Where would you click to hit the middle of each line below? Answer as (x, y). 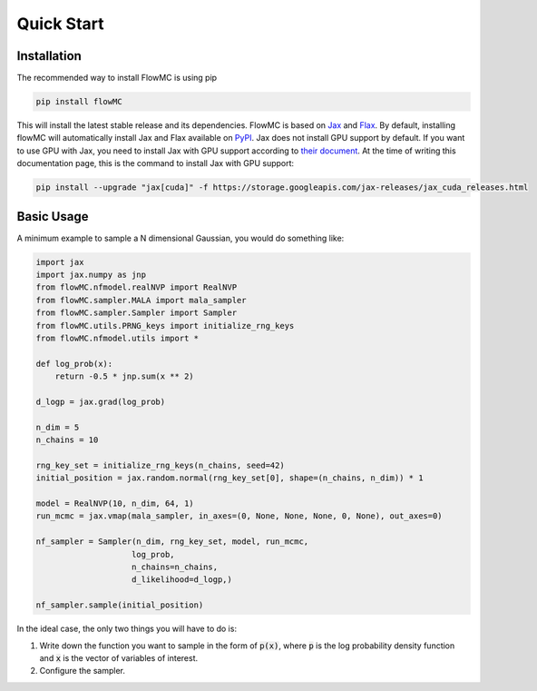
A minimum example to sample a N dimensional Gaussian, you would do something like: (181, 238)
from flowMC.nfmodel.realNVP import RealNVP (137, 287)
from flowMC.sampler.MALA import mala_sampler (141, 300)
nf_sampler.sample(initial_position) (120, 605)
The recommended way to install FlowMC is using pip (117, 78)
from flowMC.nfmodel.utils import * (117, 339)
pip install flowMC (79, 102)
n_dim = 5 (58, 427)
